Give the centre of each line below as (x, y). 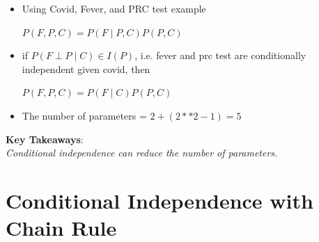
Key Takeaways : (45, 139)
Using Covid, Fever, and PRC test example (114, 8)
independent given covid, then (86, 68)
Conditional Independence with (159, 200)
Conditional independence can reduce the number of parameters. (142, 153)
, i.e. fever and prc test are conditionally (220, 55)
